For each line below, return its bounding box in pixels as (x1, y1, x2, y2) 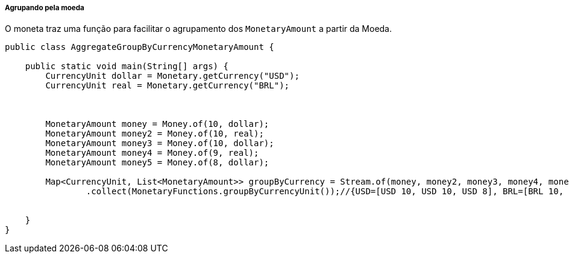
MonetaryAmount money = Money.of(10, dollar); (45, 119, 269, 129)
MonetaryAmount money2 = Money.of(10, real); (45, 129, 264, 139)
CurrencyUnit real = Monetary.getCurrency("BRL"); (45, 81, 290, 91)
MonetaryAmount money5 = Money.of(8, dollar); (45, 158, 269, 168)
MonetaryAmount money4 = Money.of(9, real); (45, 148, 259, 158)
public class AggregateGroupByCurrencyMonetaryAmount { (5, 42, 274, 52)
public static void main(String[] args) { (25, 61, 228, 72)
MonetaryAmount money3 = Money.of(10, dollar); (45, 138, 274, 149)
